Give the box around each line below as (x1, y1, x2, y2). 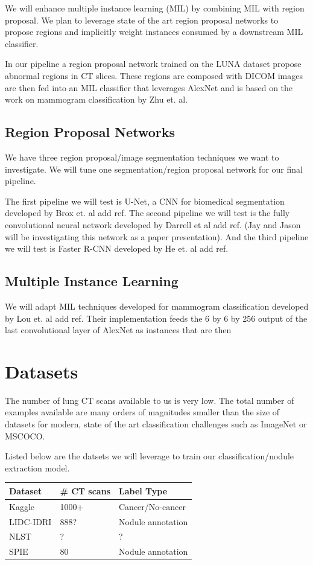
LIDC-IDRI (9, 515, 52, 528)
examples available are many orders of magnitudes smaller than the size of (5, 406, 280, 418)
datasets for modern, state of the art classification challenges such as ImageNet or (5, 418, 307, 430)
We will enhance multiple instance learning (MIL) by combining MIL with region (5, 2, 305, 14)
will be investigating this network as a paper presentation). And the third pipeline (5, 230, 309, 243)
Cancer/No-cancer (119, 500, 186, 512)
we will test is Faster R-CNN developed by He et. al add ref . (5, 242, 229, 255)
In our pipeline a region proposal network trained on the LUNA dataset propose (5, 57, 302, 70)
